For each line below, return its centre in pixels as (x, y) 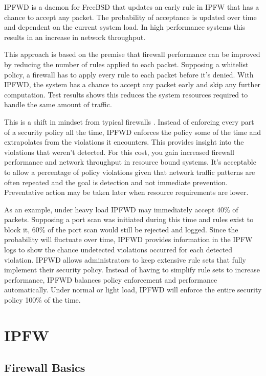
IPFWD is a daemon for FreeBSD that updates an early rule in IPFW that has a (132, 7)
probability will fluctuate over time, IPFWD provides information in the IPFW (128, 239)
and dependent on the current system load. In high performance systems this (125, 27)
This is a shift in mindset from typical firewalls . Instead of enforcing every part (129, 121)
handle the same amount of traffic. (58, 104)
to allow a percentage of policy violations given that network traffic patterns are (130, 172)
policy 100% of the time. (42, 300)
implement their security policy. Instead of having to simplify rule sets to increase (132, 270)
